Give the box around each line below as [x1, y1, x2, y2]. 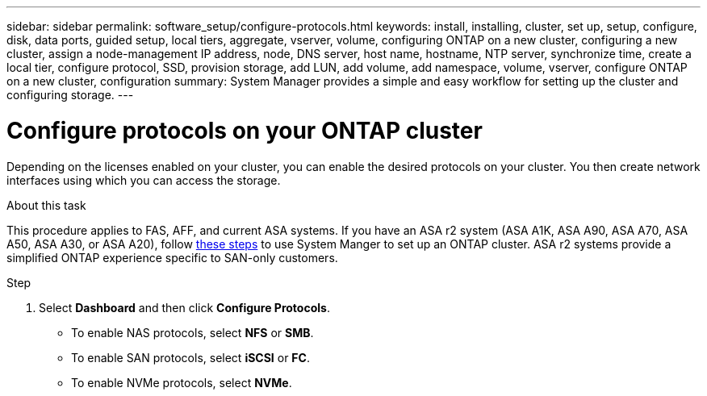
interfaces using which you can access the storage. [6, 173, 281, 187]
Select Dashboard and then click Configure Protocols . [39, 300, 330, 315]
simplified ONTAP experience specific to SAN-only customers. [6, 250, 338, 265]
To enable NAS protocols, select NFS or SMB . [71, 325, 314, 340]
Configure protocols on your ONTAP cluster [6, 116, 483, 144]
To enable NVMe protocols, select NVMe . [71, 375, 292, 390]
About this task [6, 198, 86, 212]
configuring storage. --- [6, 88, 134, 102]
